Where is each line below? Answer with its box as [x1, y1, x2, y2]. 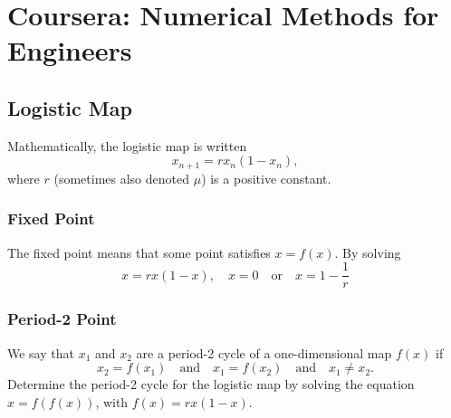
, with [95, 392, 129, 411]
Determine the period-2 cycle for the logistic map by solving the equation [7, 375, 415, 394]
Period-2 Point [7, 308, 117, 330]
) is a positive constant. [201, 168, 331, 187]
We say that [7, 343, 74, 362]
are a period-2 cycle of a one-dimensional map [136, 343, 392, 362]
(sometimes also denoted [53, 168, 190, 187]
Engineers [7, 32, 132, 69]
